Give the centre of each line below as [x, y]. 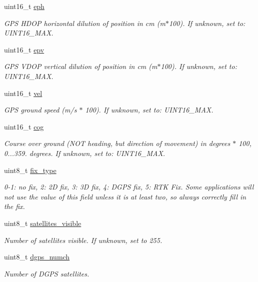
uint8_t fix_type [30, 170]
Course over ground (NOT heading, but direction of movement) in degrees [117, 143]
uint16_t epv [24, 49]
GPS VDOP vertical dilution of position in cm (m [81, 66]
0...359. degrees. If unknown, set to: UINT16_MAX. [85, 153]
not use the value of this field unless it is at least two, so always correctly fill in [125, 196]
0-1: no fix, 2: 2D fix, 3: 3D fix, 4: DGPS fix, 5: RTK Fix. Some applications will [129, 187]
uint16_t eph [24, 6]
